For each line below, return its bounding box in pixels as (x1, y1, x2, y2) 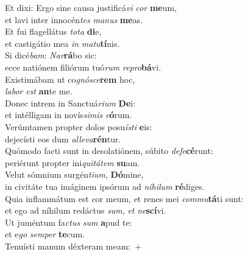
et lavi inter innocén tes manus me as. (5, 13, 143, 26)
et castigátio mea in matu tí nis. (5, 37, 120, 49)
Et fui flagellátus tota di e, (5, 25, 102, 38)
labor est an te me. (5, 85, 73, 97)
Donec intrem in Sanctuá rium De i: (5, 96, 136, 109)
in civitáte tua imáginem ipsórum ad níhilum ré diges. (5, 180, 205, 192)
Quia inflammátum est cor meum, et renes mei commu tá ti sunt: (5, 192, 244, 204)
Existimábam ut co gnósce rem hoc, (5, 72, 135, 85)
